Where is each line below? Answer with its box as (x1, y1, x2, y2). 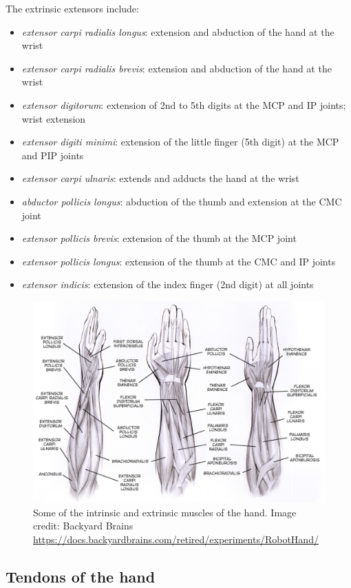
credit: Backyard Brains (33, 518, 134, 533)
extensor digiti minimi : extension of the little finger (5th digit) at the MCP (21, 134, 339, 149)
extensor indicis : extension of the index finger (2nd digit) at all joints (21, 277, 314, 292)
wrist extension (21, 111, 86, 125)
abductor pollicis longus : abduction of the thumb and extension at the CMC (21, 194, 342, 208)
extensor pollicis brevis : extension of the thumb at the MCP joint (21, 231, 297, 245)
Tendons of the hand (6, 566, 156, 587)
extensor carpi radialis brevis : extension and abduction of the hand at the (21, 61, 332, 75)
